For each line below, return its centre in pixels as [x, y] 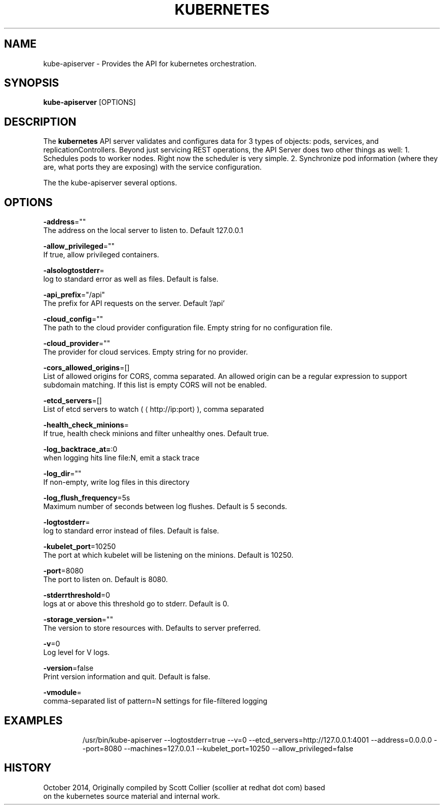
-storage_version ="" [78, 620]
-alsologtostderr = [74, 271]
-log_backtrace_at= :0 [80, 449]
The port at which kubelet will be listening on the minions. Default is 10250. [168, 555]
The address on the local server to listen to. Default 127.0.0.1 [143, 230]
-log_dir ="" [62, 474]
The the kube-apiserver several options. [110, 183]
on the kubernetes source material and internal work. [132, 796]
